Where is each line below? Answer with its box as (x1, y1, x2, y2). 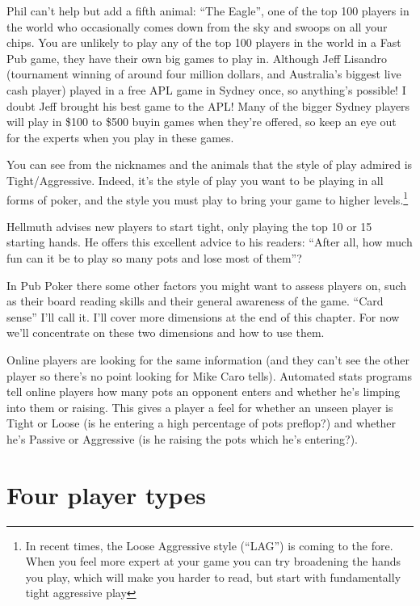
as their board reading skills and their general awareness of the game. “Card (6, 292, 384, 309)
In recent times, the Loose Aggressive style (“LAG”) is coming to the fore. (25, 537, 393, 553)
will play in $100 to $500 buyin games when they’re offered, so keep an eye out (6, 113, 397, 130)
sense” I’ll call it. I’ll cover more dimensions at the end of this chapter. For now (6, 308, 400, 325)
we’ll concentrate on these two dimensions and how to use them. (6, 324, 325, 341)
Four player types (6, 478, 206, 511)
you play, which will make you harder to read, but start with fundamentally (25, 568, 401, 585)
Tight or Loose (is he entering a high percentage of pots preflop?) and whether (6, 415, 397, 431)
